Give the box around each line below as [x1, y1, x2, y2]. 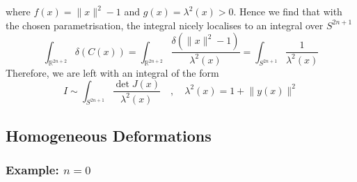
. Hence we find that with [233, 4, 342, 18]
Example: [6, 161, 59, 179]
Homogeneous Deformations [6, 124, 212, 146]
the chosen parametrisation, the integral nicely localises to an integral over [6, 17, 324, 32]
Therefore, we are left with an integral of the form [6, 65, 219, 79]
